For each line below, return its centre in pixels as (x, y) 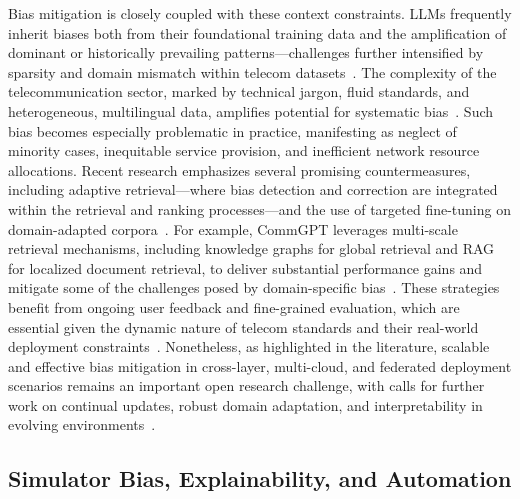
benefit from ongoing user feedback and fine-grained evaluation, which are (234, 306)
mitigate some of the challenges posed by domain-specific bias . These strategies (254, 287)
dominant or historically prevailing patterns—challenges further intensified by (246, 52)
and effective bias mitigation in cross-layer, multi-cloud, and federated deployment (260, 365)
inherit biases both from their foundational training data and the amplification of (257, 32)
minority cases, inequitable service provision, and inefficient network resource (244, 150)
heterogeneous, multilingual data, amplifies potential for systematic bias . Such (251, 110)
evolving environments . (82, 424)
